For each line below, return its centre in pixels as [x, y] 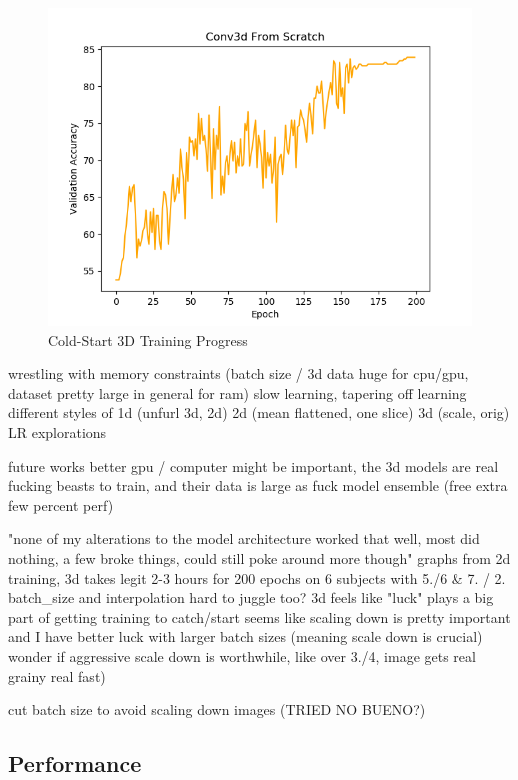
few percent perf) [61, 504]
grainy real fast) [57, 675]
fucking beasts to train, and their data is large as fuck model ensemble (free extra [258, 485]
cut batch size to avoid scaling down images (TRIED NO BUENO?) [217, 709]
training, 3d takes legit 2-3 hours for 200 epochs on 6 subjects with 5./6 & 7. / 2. [257, 577]
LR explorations [57, 431]
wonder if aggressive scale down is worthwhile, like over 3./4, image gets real [242, 655]
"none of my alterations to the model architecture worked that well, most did [244, 538]
